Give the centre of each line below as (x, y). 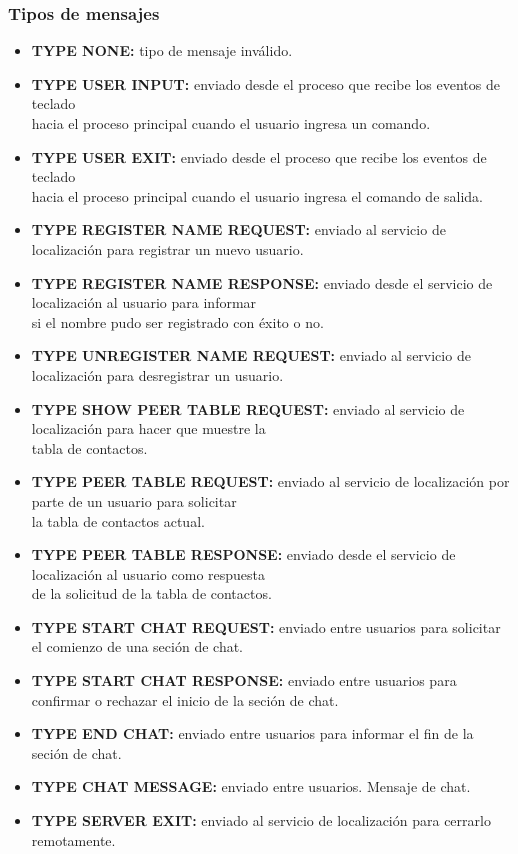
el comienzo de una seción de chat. (137, 646)
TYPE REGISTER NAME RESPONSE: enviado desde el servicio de (262, 282)
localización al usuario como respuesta (148, 573)
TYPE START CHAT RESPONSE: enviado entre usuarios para (244, 680)
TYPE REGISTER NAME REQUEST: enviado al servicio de (238, 229)
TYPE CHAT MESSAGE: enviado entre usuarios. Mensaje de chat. (251, 786)
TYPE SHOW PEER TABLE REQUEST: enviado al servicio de (248, 408)
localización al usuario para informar (144, 302)
